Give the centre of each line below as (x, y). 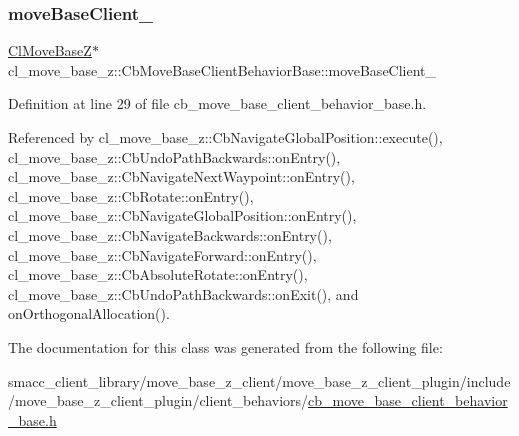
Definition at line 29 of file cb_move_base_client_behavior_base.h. (217, 103)
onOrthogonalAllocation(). (89, 313)
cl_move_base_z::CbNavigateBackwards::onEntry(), (170, 234)
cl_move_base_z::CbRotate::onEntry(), (131, 195)
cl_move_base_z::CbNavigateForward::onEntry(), (162, 254)
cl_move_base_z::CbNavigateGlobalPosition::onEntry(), (182, 215)
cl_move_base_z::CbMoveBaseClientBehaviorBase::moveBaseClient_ (222, 69)
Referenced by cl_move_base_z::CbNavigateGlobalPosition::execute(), (225, 137)
